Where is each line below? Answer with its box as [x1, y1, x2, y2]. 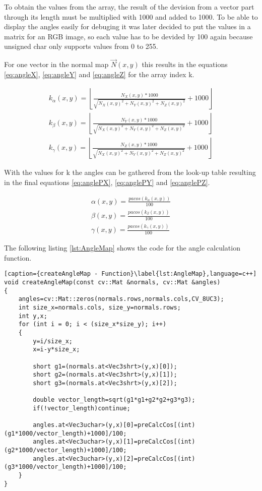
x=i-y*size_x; [33, 346, 80, 353]
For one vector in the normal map [4, 59, 109, 70]
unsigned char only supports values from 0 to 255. [4, 41, 158, 51]
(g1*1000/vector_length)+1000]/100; [4, 429, 127, 437]
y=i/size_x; [33, 337, 73, 345]
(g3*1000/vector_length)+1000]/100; [4, 463, 127, 471]
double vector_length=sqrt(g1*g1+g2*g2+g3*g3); [33, 396, 195, 404]
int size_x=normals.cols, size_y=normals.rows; [18, 303, 181, 311]
